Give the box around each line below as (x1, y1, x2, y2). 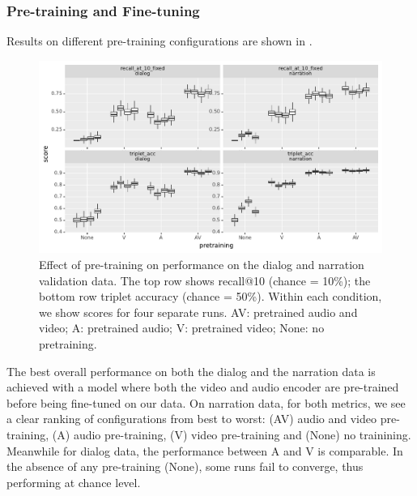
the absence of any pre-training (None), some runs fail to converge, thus (6, 458, 364, 475)
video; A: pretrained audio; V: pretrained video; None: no (39, 319, 325, 336)
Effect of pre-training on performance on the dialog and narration (39, 256, 364, 273)
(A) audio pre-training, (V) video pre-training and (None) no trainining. (52, 426, 411, 443)
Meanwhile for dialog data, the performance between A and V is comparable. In (6, 442, 403, 459)
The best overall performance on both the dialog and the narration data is (6, 362, 376, 379)
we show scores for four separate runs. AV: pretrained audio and (39, 303, 358, 320)
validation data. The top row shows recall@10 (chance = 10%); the (39, 272, 371, 289)
